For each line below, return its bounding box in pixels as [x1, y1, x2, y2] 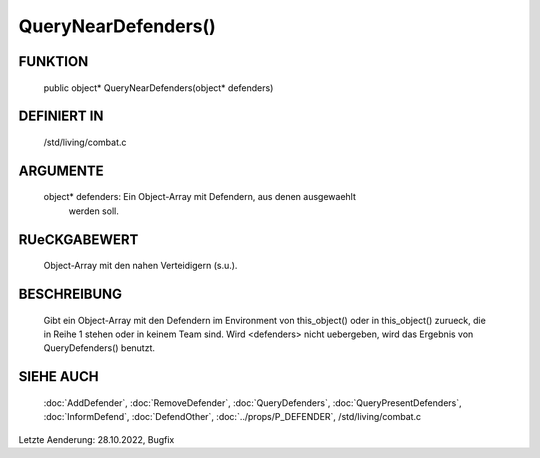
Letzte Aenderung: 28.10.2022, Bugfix [18, 433, 175, 445]
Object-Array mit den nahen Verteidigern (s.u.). [43, 260, 238, 272]
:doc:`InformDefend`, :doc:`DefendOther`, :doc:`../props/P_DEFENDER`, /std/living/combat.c [43, 411, 422, 423]
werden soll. [68, 205, 119, 217]
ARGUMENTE [18, 162, 104, 179]
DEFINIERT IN [18, 108, 104, 125]
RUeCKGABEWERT [18, 231, 139, 248]
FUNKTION [18, 53, 89, 70]
